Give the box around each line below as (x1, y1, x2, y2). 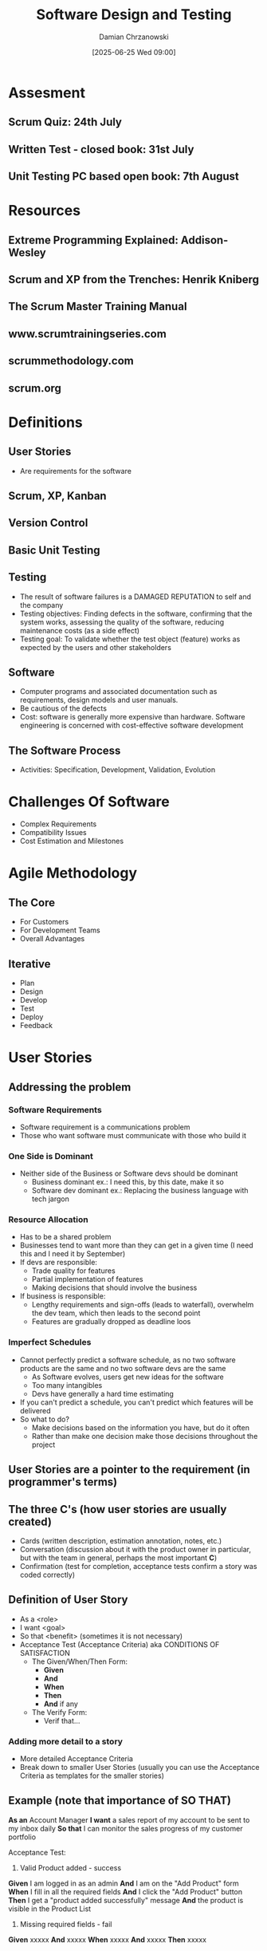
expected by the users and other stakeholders (19, 642, 171, 652)
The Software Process (8, 743, 121, 757)
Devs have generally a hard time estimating (31, 1389, 174, 1398)
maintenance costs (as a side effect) (19, 625, 140, 635)
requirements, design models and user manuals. (19, 696, 179, 705)
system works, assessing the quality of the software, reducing (19, 617, 225, 627)
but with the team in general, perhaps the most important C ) (19, 1553, 218, 1563)
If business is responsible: (19, 1291, 106, 1301)
